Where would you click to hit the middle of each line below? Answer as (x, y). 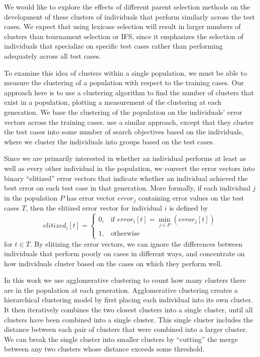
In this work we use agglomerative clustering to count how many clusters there (125, 280)
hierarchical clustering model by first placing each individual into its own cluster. (128, 300)
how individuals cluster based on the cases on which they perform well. (113, 263)
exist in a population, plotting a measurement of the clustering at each (113, 102)
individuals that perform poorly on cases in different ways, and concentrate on (124, 253)
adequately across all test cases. (53, 55)
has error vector (91, 197)
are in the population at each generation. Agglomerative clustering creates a (121, 290)
